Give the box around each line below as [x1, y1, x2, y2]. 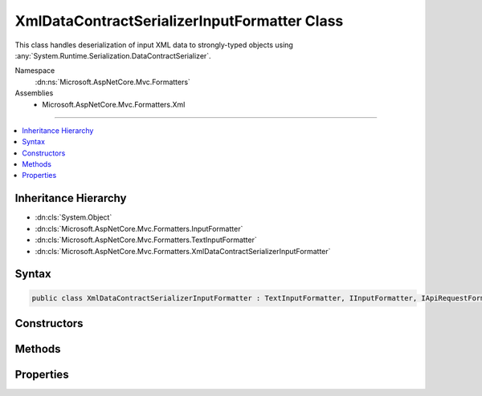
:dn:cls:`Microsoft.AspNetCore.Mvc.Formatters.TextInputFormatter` [35, 235, 257, 244]
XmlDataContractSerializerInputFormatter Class [14, 12, 344, 30]
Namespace [14, 66, 55, 75]
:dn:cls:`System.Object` [35, 212, 112, 222]
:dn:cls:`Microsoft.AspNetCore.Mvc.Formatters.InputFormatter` [35, 224, 243, 233]
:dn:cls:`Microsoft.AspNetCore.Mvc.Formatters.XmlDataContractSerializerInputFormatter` [35, 246, 331, 256]
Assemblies [14, 88, 54, 98]
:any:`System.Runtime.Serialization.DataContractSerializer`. [14, 51, 212, 60]
